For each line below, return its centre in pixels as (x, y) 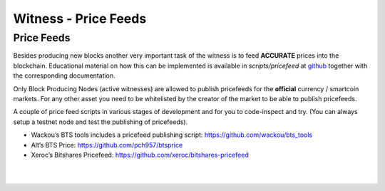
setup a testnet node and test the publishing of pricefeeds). (101, 122)
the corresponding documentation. (64, 76)
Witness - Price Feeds (80, 19)
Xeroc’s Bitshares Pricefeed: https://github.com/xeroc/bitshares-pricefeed (140, 155)
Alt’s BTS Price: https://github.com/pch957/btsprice (107, 145)
